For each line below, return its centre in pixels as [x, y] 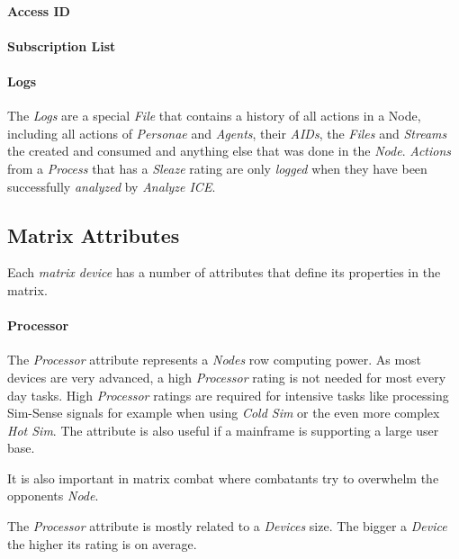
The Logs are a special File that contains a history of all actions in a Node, [214, 116]
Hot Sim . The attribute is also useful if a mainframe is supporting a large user [223, 430]
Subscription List [62, 45]
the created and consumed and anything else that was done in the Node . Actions [229, 151]
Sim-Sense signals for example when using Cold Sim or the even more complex [224, 413]
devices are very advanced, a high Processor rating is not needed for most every [227, 377]
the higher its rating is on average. [102, 543]
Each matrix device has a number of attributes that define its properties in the [224, 272]
